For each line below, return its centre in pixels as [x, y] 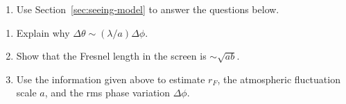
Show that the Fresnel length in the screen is [111, 56]
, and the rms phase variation [107, 93]
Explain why [43, 32]
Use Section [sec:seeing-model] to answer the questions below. [148, 9]
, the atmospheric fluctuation [279, 79]
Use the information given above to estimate [111, 79]
